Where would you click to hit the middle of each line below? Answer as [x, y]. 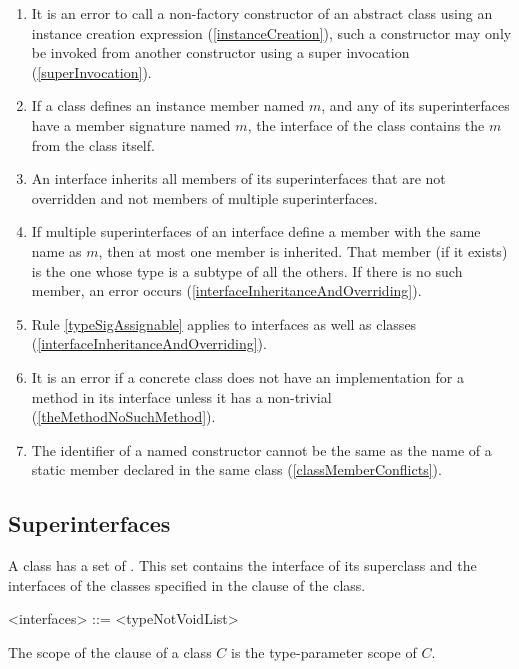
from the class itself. [93, 144]
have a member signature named [131, 124]
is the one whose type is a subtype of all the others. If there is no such [247, 270]
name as [56, 250]
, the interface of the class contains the [366, 124]
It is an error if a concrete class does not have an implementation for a [247, 376]
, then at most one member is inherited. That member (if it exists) [303, 250]
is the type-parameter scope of [323, 651]
